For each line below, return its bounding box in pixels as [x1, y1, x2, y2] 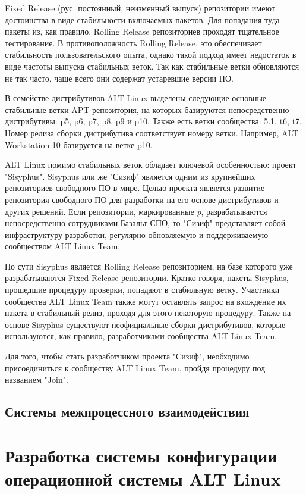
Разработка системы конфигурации [5, 443, 277, 467]
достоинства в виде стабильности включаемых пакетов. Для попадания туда [5, 13, 280, 26]
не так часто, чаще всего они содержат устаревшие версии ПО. [5, 71, 234, 84]
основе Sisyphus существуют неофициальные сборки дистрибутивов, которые [5, 318, 286, 330]
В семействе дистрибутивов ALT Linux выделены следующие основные [5, 92, 267, 104]
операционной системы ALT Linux [5, 466, 281, 490]
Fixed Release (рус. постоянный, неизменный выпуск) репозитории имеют [5, 2, 275, 14]
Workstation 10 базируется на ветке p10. [5, 138, 153, 151]
